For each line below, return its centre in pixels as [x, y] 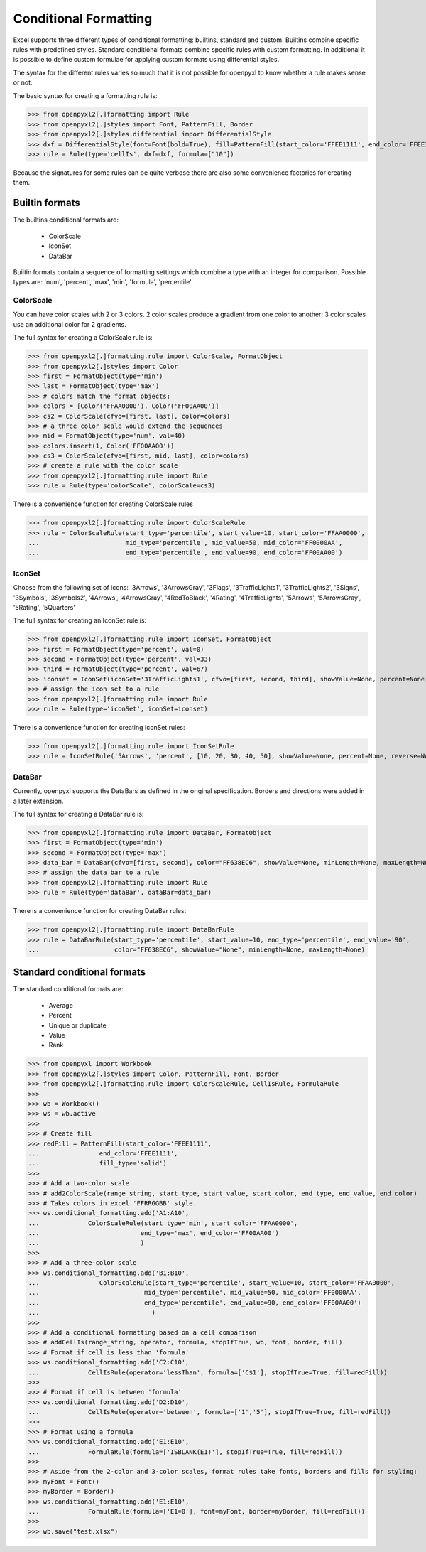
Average [61, 1005]
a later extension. [38, 801]
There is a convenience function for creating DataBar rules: [100, 911]
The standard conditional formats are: [68, 989]
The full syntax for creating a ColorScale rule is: [83, 338]
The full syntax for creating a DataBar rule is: [78, 814]
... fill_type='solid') [97, 1163]
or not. [23, 82]
